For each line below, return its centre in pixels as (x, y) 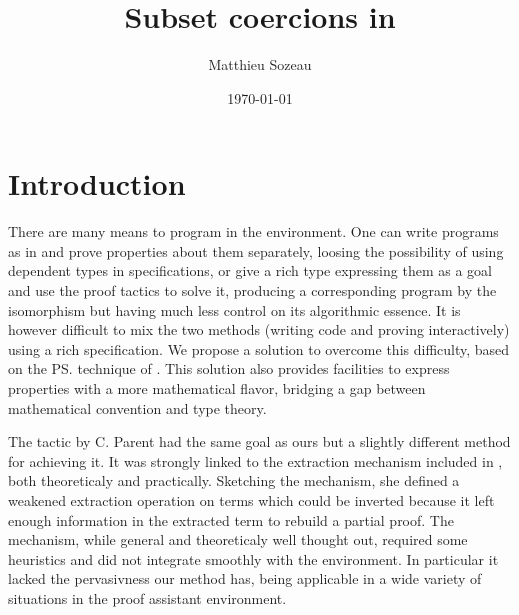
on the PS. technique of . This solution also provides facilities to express (229, 368)
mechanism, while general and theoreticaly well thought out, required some (238, 539)
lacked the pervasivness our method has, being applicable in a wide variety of (245, 578)
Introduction (97, 183)
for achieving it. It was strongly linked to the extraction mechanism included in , (255, 460)
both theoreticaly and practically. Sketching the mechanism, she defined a (234, 480)
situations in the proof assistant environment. (147, 597)
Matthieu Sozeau (260, 64)
